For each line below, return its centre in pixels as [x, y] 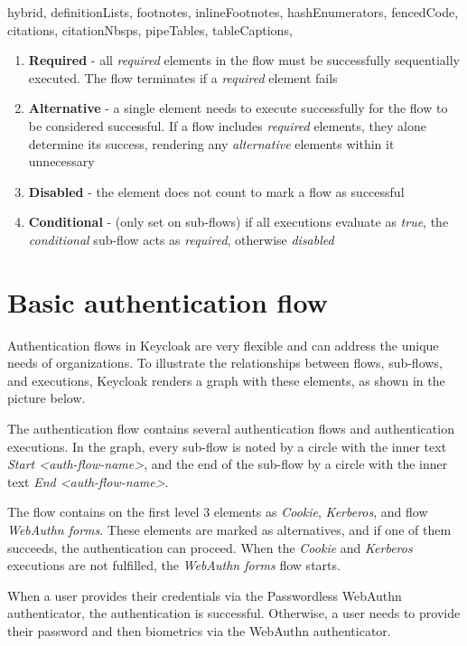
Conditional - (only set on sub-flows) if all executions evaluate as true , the [238, 222]
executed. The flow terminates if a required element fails [183, 77]
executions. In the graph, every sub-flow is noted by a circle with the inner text [227, 446]
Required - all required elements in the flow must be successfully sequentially [244, 60]
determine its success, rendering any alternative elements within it [211, 143]
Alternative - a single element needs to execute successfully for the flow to [238, 108]
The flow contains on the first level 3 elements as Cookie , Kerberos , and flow [218, 512]
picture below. [47, 398]
